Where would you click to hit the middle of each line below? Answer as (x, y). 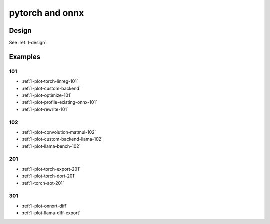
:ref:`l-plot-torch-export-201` (51, 169)
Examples (25, 57)
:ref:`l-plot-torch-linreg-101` (50, 81)
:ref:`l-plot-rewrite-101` (45, 109)
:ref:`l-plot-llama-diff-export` (51, 213)
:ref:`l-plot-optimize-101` (47, 95)
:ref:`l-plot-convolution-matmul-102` (59, 132)
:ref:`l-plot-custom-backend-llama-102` (62, 139)
